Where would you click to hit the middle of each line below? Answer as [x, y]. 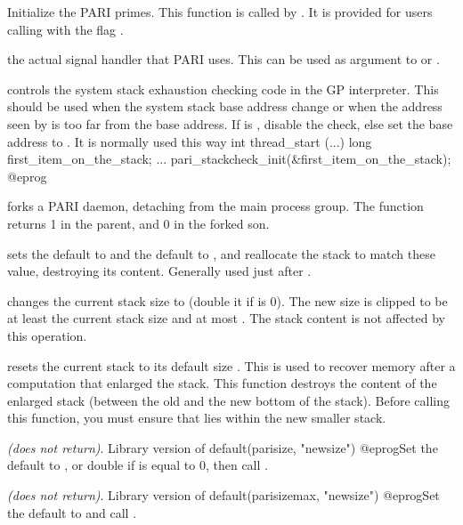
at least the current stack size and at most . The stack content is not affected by [226, 318]
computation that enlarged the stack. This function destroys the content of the [222, 383]
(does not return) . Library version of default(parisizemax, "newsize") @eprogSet [223, 495]
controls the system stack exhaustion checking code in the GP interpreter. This [223, 89]
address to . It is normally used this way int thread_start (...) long [190, 141]
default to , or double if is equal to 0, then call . [138, 465]
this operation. [47, 335]
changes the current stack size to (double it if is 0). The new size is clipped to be [227, 300]
